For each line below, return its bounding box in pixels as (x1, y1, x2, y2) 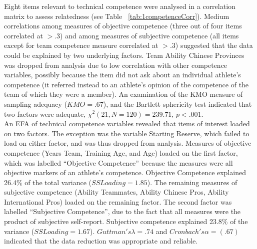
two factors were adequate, (4, 108, 86, 119)
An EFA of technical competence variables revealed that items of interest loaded (4, 118, 250, 129)
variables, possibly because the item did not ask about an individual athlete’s (4, 69, 241, 80)
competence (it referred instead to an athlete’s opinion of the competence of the (4, 79, 249, 89)
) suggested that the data (175, 40, 253, 50)
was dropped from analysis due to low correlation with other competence (4, 59, 227, 70)
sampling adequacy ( (4, 98, 67, 109)
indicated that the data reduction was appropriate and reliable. (4, 236, 198, 246)
